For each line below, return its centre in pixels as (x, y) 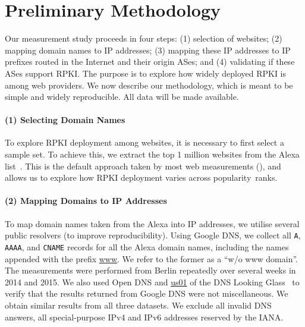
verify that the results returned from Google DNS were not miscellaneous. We (147, 293)
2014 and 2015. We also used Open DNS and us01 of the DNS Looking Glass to (152, 282)
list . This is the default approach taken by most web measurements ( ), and (143, 166)
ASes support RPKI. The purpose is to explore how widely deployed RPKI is (146, 73)
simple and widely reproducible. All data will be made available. (122, 97)
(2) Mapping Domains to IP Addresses (86, 201)
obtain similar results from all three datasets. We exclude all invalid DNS (138, 305)
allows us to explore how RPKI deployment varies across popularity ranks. (141, 177)
